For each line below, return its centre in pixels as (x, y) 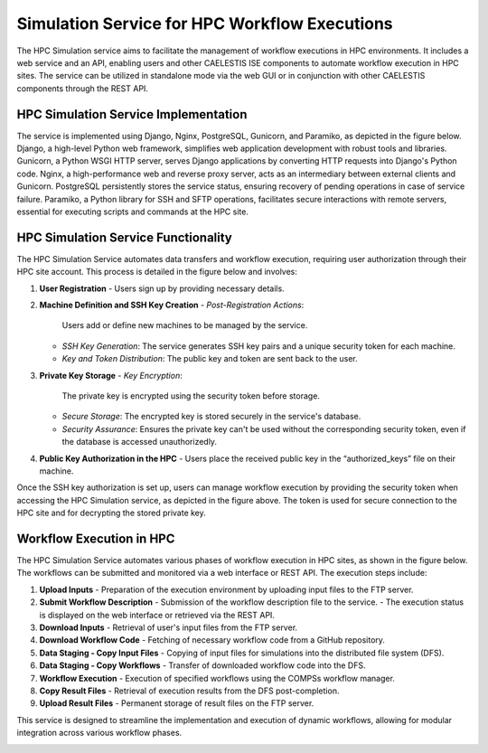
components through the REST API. (83, 88)
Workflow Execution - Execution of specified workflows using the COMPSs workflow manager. (217, 678)
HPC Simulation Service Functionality (124, 237)
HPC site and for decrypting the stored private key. (112, 513)
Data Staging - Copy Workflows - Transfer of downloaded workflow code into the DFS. (202, 665)
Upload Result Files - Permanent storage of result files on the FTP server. (177, 703)
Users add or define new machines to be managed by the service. (185, 325)
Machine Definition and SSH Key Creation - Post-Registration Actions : (172, 305)
